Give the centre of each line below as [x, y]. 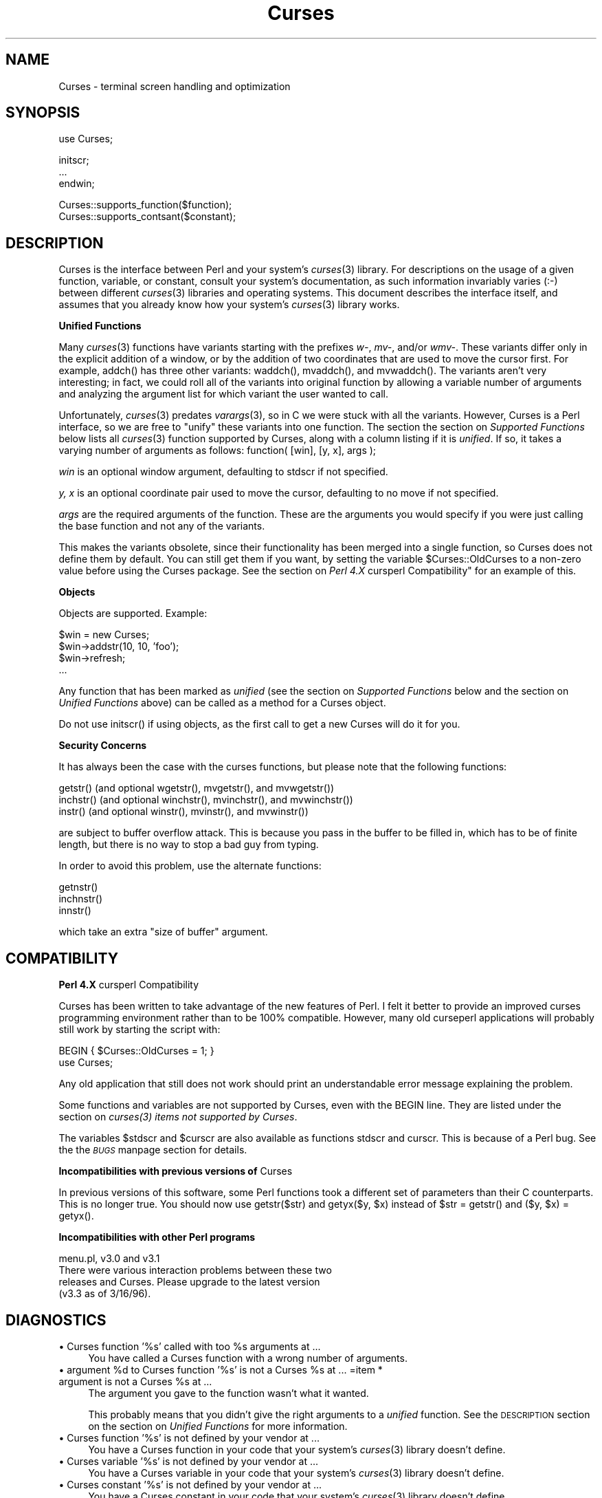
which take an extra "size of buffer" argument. [163, 932]
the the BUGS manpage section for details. [153, 1150]
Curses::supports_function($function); [145, 205]
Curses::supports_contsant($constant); [147, 217]
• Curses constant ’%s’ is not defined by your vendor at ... [190, 1484]
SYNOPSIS [43, 113]
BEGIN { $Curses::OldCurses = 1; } [136, 1051]
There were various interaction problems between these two [195, 1270]
